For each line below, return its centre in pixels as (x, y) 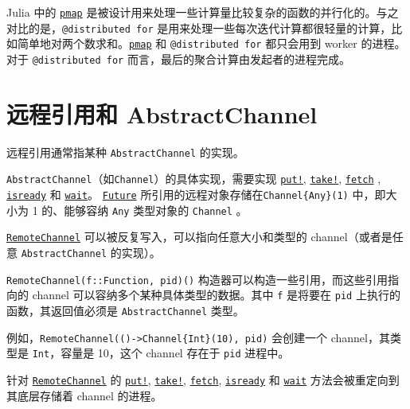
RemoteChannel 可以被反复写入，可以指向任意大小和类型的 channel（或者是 (199, 237)
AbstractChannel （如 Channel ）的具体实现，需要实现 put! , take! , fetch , (194, 179)
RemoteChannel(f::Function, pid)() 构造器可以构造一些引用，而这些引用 (197, 279)
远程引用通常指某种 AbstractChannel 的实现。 (125, 152)
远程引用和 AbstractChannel (162, 113)
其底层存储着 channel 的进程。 (84, 395)
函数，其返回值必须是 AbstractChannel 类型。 (125, 310)
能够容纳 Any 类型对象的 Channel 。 (156, 210)
